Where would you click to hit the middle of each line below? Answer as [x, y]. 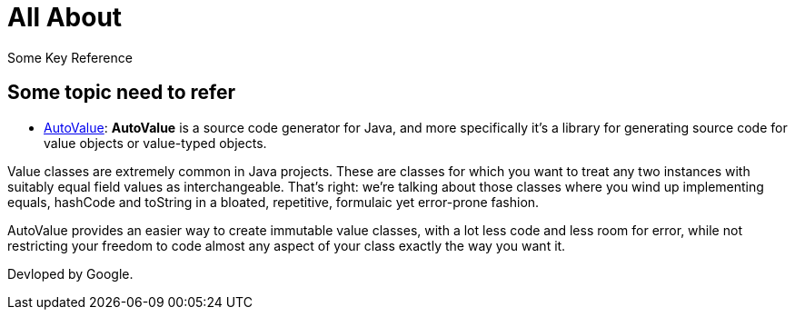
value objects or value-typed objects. [155, 143]
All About [65, 17]
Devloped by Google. [70, 273]
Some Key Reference [70, 57]
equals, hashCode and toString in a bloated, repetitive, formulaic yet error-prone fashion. [273, 202]
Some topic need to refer [122, 93]
